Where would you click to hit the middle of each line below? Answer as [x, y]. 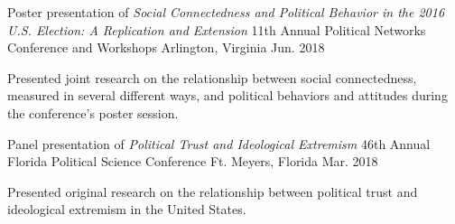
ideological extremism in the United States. [127, 209]
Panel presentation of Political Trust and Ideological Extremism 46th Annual [219, 143]
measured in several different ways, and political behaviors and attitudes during [227, 95]
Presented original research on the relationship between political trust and [213, 191]
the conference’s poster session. [93, 112]
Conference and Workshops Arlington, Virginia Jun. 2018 [166, 47]
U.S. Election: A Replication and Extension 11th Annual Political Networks [217, 29]
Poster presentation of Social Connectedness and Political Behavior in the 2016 [226, 12]
